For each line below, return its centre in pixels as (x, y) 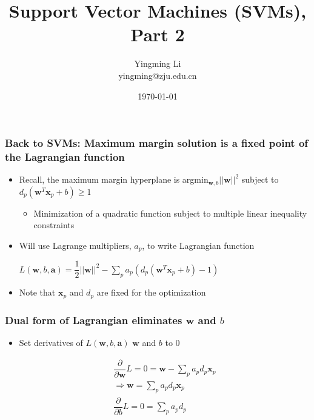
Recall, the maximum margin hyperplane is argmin (114, 179)
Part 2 (158, 34)
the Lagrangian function (65, 157)
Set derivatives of (51, 343)
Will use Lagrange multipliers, (75, 245)
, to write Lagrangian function (198, 245)
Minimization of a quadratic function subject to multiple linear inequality (170, 213)
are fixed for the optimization (151, 292)
